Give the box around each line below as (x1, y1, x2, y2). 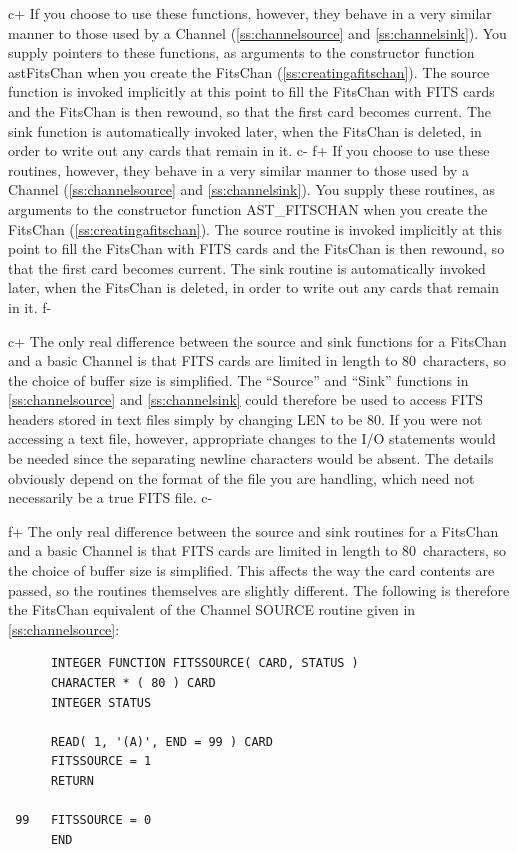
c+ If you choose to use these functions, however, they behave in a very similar (8, 3, 492, 23)
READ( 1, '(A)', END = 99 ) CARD (50, 734, 273, 749)
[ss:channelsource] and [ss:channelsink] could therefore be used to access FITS (8, 389, 484, 410)
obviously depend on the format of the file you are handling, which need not (8, 467, 475, 488)
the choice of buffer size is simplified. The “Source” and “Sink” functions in (8, 369, 469, 390)
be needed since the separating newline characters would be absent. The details (8, 448, 494, 469)
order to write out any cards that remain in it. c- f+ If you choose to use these (8, 140, 490, 161)
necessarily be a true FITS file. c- (8, 487, 213, 508)
